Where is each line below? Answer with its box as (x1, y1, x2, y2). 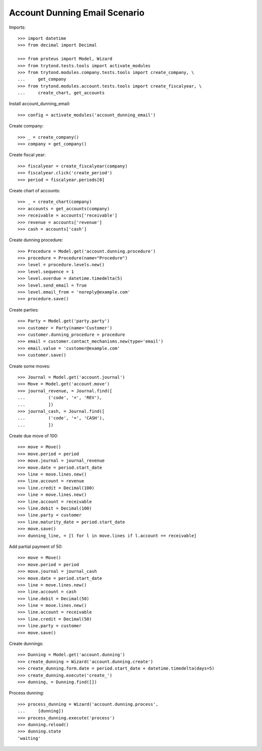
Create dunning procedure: (9, 237, 63, 243)
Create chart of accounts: (9, 187, 61, 193)
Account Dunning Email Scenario (9, 7, 145, 18)
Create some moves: (9, 363, 50, 369)
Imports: (9, 24, 26, 30)
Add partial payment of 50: (9, 543, 63, 550)
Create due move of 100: (9, 433, 58, 439)
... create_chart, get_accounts (17, 90, 105, 96)
